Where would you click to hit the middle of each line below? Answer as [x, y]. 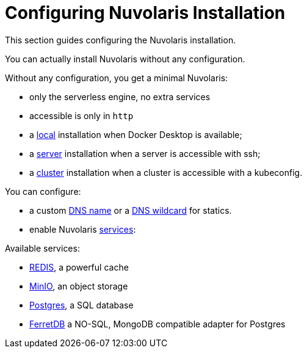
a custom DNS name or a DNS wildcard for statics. [131, 210]
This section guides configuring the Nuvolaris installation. [121, 40]
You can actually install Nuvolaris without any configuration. [125, 59]
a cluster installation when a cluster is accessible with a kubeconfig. [166, 172]
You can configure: [43, 191]
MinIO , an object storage [79, 286]
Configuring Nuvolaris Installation [145, 13]
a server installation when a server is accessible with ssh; [145, 153]
